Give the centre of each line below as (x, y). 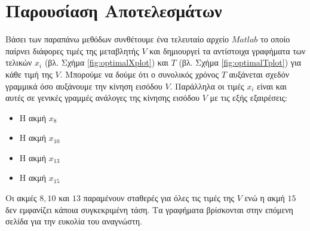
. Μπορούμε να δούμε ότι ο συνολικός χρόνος (139, 74)
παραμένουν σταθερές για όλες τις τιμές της (159, 198)
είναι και (272, 86)
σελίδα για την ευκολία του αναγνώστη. (74, 221)
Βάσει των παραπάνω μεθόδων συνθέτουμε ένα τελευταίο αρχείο (117, 39)
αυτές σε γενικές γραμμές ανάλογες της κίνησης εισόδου (102, 98)
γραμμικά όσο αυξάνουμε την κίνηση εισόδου (84, 86)
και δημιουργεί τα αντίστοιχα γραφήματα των (228, 50)
